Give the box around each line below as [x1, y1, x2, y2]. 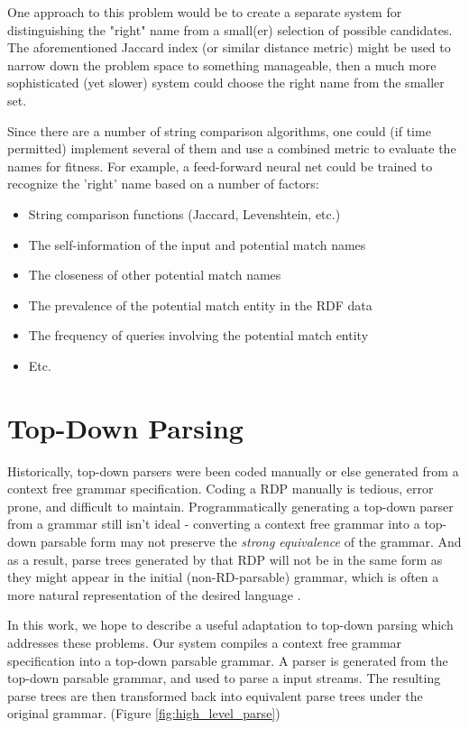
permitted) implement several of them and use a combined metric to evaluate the [7, 139, 456, 158]
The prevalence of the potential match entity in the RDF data [28, 295, 372, 314]
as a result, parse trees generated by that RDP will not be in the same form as [7, 549, 443, 568]
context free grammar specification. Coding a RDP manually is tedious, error [7, 479, 434, 498]
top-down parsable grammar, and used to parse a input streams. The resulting [7, 669, 441, 687]
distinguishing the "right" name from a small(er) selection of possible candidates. [7, 20, 453, 39]
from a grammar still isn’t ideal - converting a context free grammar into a [7, 514, 420, 533]
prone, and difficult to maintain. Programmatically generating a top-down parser [7, 496, 454, 515]
